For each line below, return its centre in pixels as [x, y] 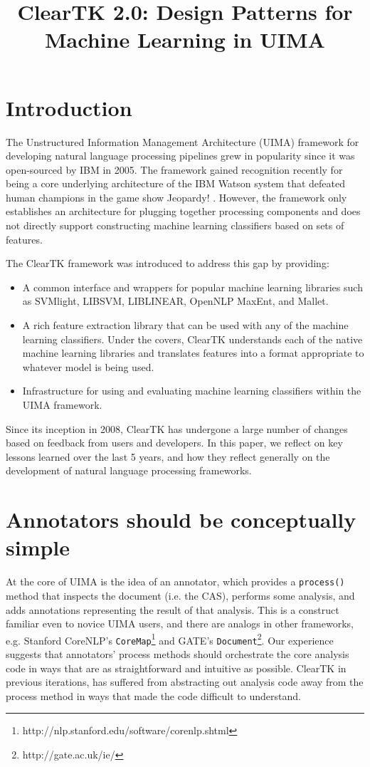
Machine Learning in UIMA [185, 40]
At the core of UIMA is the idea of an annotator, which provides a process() [175, 581]
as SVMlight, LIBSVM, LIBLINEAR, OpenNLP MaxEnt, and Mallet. [175, 301]
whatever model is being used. [88, 366]
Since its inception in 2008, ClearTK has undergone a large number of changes [177, 428]
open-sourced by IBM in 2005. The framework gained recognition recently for [174, 169]
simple [38, 547]
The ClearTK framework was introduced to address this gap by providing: [168, 263]
